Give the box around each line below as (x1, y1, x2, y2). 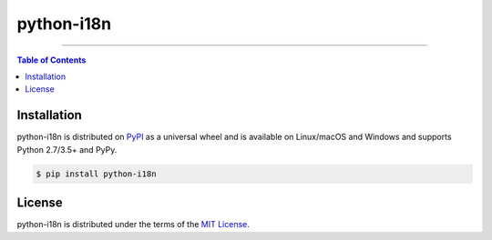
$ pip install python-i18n (36, 168, 157, 179)
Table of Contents (16, 55, 87, 65)
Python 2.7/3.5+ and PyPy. (16, 144, 118, 155)
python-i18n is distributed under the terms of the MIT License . (16, 219, 251, 230)
